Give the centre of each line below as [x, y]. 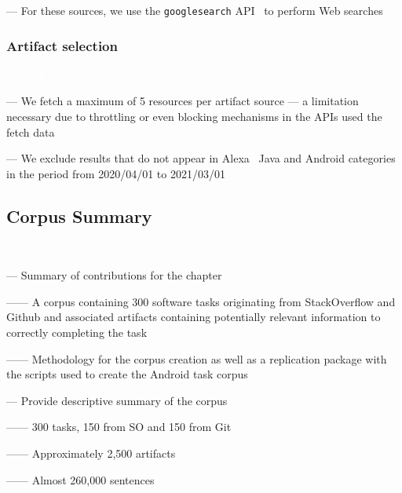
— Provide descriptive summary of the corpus [117, 400]
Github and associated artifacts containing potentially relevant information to [194, 317]
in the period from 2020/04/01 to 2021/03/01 [116, 173]
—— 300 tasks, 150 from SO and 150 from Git [119, 427]
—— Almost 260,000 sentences [80, 479]
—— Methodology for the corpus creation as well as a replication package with [197, 358]
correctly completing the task [77, 332]
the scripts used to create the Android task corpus [127, 374]
